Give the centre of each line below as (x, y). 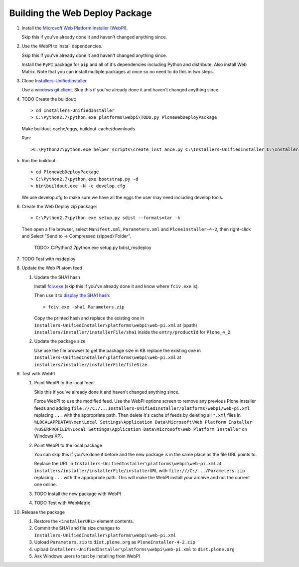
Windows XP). (49, 436)
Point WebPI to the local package (68, 445)
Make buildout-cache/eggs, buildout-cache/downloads (78, 129)
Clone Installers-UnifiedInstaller (54, 80)
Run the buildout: (39, 161)
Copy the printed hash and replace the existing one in (89, 318)
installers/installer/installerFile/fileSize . (91, 364)
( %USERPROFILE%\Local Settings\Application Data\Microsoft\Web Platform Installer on (141, 429)
